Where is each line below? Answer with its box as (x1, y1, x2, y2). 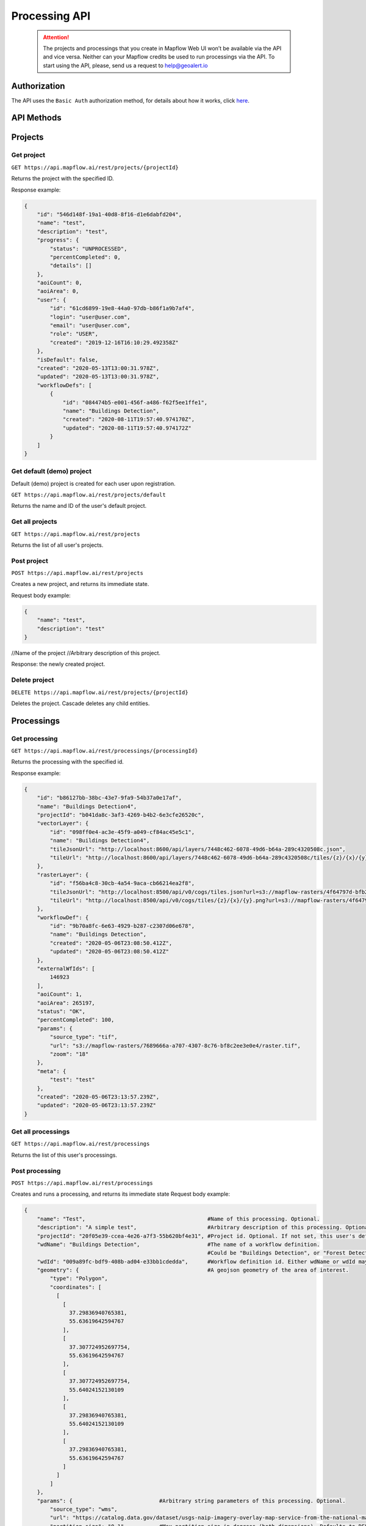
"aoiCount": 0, (37, 280, 82, 286)
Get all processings (11, 1127, 70, 1136)
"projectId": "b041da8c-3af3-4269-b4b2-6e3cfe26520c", (37, 812, 204, 819)
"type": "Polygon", (49, 1275, 108, 1282)
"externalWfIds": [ (37, 965, 96, 972)
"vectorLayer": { (37, 820, 89, 827)
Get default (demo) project (11, 467, 91, 476)
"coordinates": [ (49, 1284, 102, 1290)
